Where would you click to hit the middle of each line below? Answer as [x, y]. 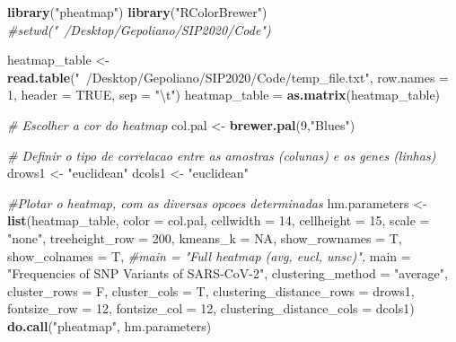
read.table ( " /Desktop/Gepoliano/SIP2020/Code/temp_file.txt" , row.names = [228, 77]
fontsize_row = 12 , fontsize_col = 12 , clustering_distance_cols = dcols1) [211, 308]
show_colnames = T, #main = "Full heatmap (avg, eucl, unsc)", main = [209, 255]
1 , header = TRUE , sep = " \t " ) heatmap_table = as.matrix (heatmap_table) [224, 95]
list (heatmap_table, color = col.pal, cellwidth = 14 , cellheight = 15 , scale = [219, 220]
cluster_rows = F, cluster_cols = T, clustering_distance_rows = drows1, [211, 290]
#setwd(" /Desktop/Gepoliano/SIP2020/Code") [139, 29]
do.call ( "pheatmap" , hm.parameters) [110, 325]
